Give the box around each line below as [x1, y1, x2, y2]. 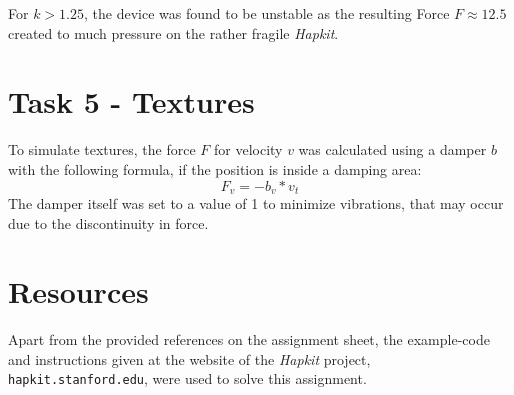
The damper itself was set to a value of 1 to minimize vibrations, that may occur [8, 192, 504, 213]
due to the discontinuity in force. [8, 212, 209, 233]
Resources [8, 271, 149, 312]
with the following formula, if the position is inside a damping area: [8, 158, 422, 179]
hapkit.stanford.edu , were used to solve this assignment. [8, 368, 367, 389]
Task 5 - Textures [8, 81, 255, 122]
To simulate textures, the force [8, 139, 196, 160]
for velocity [214, 139, 283, 160]
